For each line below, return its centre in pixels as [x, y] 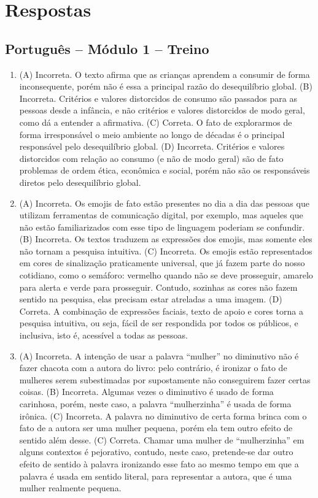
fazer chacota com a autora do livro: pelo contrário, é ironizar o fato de [153, 368]
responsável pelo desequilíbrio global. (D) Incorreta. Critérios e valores [152, 146]
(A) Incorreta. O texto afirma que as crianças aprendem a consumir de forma [165, 74]
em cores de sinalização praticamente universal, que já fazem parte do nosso [162, 263]
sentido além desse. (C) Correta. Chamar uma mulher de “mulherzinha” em [162, 439]
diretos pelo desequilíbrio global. [80, 182]
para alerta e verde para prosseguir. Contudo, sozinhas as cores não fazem [158, 287]
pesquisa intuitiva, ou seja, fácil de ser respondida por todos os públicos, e [159, 323]
